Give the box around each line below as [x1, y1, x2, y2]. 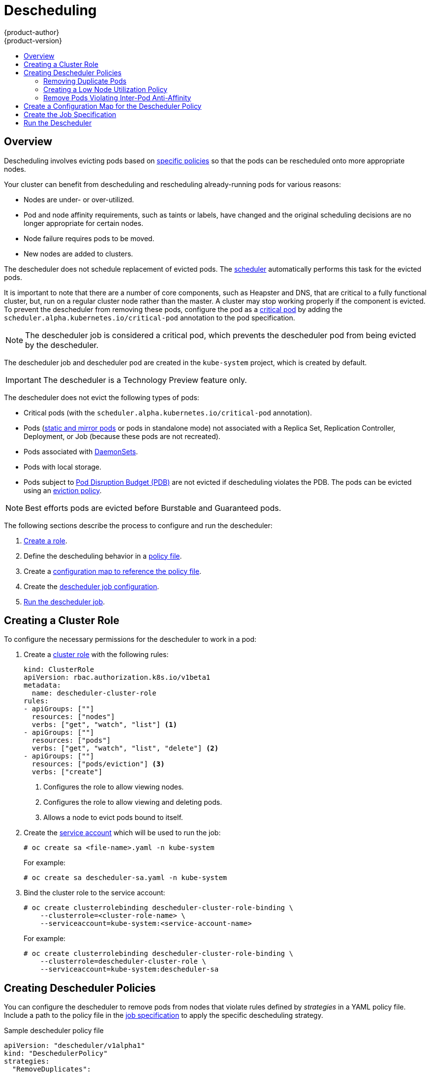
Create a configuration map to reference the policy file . [24, 567, 202, 575]
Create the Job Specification [24, 110, 117, 119]
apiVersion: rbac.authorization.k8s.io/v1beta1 [24, 673, 211, 682]
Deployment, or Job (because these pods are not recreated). [24, 432, 220, 441]
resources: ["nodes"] [31, 713, 115, 721]
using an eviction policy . [24, 486, 102, 495]
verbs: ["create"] [31, 768, 103, 776]
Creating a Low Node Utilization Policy [43, 85, 168, 94]
